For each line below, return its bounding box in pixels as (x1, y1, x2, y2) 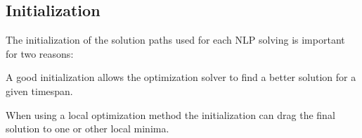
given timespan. (6, 83, 73, 98)
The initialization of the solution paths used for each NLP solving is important (6, 32, 345, 47)
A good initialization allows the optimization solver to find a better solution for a (6, 70, 356, 84)
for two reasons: (6, 46, 74, 61)
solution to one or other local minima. (6, 121, 169, 136)
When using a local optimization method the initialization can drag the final (6, 107, 335, 122)
